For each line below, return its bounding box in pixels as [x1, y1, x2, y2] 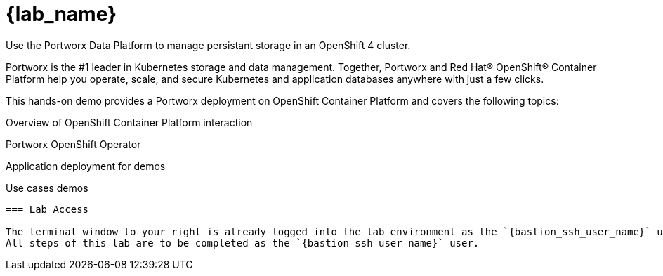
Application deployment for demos [6, 159, 166, 172]
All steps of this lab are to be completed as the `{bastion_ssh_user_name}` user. [6, 237, 480, 249]
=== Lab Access [6, 203, 89, 215]
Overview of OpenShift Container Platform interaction [6, 116, 253, 129]
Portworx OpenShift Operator [6, 138, 141, 150]
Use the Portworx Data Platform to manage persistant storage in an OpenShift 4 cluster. [6, 39, 411, 51]
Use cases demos [6, 181, 88, 194]
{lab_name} [6, 2, 117, 26]
